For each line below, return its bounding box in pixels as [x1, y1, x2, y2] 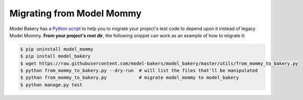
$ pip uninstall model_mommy [20, 46, 94, 52]
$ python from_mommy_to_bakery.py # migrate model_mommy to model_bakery [20, 74, 239, 81]
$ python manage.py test [20, 82, 83, 88]
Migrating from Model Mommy [9, 8, 142, 19]
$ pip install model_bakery [20, 54, 91, 59]
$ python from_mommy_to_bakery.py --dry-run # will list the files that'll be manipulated [20, 68, 258, 73]
